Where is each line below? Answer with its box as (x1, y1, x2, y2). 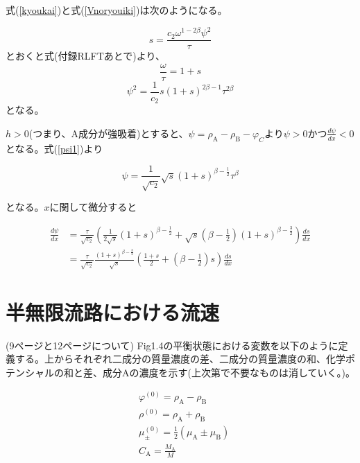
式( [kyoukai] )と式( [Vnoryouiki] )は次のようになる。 (6, 3, 228, 17)
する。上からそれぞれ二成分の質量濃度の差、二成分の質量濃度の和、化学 (15, 351, 345, 366)
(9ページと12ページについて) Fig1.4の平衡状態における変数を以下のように (6, 338, 338, 352)
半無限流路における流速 (6, 297, 220, 326)
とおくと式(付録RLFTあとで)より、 (6, 49, 165, 63)
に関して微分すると (49, 200, 137, 214)
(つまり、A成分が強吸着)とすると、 (28, 125, 189, 140)
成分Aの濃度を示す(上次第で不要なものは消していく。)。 (102, 365, 355, 379)
